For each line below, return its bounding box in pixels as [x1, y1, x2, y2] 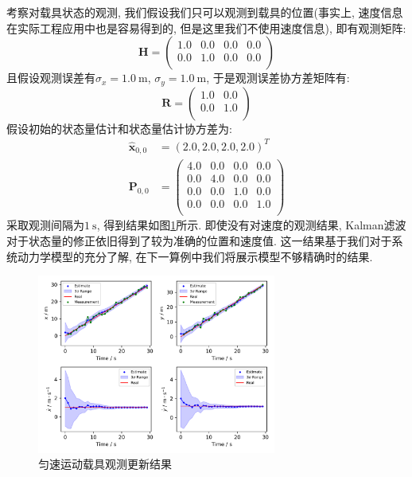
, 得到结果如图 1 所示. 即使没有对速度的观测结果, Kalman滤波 [96, 217, 406, 233]
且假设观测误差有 [6, 69, 95, 86]
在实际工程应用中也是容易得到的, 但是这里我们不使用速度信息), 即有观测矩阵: [6, 19, 406, 36]
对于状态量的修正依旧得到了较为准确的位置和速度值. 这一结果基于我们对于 [6, 233, 392, 249]
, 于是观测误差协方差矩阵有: [206, 69, 350, 86]
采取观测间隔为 [6, 217, 84, 233]
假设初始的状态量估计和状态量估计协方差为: [6, 119, 232, 136]
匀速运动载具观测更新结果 [38, 455, 172, 472]
